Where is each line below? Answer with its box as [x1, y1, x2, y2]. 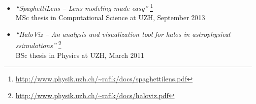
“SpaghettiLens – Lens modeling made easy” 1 [15, 1, 153, 13]
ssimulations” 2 [15, 39, 62, 51]
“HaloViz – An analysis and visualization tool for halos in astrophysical [15, 28, 230, 39]
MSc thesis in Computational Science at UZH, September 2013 [15, 12, 205, 23]
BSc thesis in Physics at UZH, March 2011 [15, 50, 144, 60]
